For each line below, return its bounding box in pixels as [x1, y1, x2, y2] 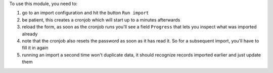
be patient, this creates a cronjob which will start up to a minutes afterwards [22, 16, 180, 22]
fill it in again [22, 45, 49, 51]
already [22, 30, 38, 37]
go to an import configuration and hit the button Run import [22, 10, 149, 16]
